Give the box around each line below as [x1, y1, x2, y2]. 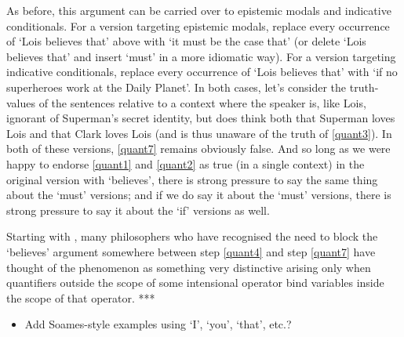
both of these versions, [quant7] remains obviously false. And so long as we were [6, 140, 391, 157]
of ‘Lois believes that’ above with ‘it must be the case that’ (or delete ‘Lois [6, 33, 366, 49]
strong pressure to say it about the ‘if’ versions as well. [6, 201, 270, 218]
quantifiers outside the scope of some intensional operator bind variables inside [6, 274, 384, 291]
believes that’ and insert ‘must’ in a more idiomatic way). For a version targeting [6, 48, 396, 64]
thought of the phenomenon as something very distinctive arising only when [6, 259, 371, 275]
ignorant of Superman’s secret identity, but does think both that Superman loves [6, 110, 395, 126]
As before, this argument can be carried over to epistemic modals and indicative [6, 2, 391, 18]
